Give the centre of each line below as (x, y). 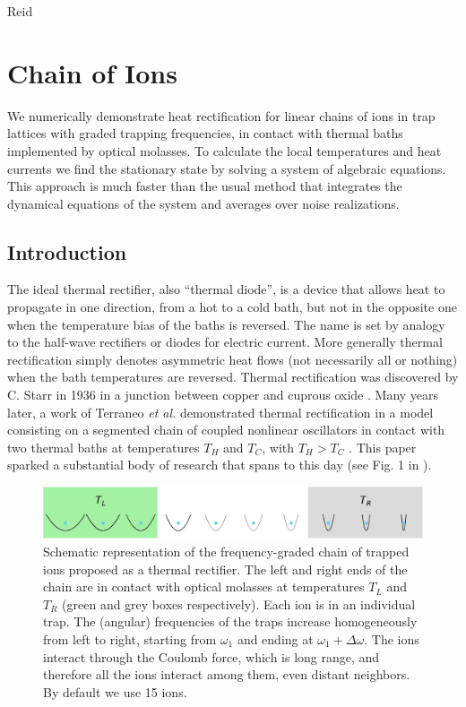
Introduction (67, 251)
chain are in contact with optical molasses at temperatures (204, 586)
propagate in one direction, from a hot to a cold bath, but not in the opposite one (232, 307)
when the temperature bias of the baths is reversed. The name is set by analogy (226, 324)
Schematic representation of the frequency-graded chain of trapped (226, 551)
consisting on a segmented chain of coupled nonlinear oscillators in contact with (226, 430)
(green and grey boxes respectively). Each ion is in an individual (239, 604)
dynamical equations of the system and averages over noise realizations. (203, 203)
